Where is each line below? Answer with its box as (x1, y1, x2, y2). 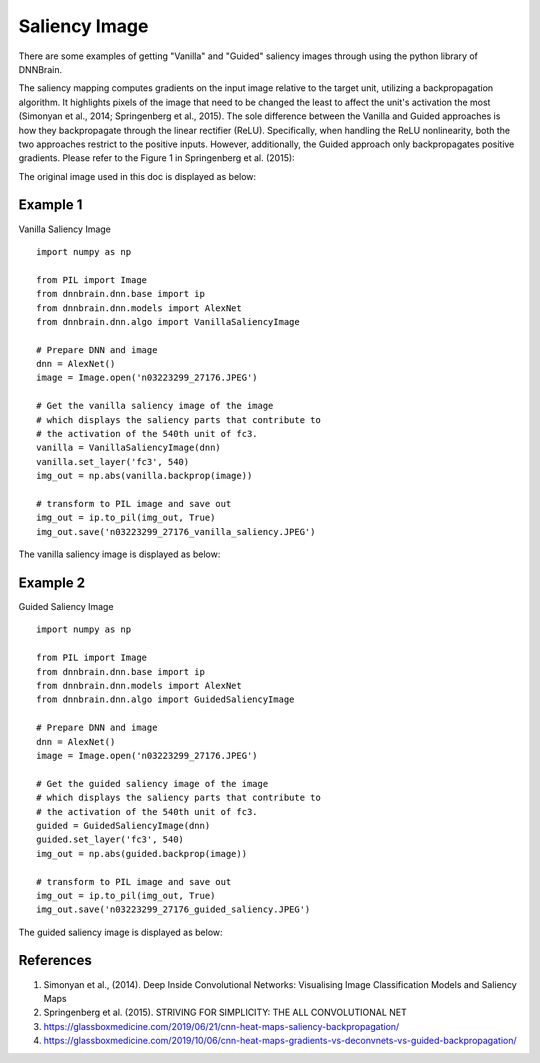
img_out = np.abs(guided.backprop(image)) (36, 848, 248, 859)
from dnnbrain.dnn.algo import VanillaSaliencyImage (36, 316, 300, 327)
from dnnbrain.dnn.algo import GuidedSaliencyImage (36, 694, 295, 705)
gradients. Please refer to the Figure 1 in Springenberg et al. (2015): (18, 152, 295, 164)
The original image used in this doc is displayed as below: (18, 170, 257, 182)
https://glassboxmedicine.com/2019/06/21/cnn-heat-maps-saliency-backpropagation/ (43, 1020, 400, 1032)
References (18, 952, 92, 969)
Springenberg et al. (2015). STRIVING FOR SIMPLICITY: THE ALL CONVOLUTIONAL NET (43, 1006, 407, 1019)
